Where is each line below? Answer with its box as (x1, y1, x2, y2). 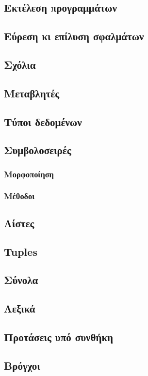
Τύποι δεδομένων (4, 114, 82, 129)
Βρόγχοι (4, 358, 40, 373)
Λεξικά (4, 301, 35, 316)
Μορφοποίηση (4, 168, 54, 180)
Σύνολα (4, 272, 38, 287)
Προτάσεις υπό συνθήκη (4, 329, 113, 344)
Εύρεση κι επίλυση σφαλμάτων (4, 29, 144, 44)
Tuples (4, 244, 37, 259)
